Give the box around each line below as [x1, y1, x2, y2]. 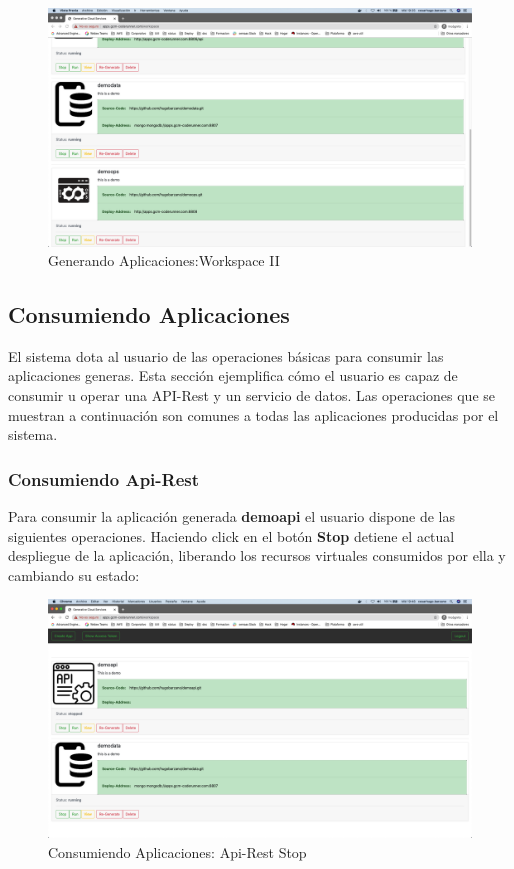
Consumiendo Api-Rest [8, 466, 200, 491]
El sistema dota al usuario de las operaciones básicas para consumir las [8, 345, 444, 366]
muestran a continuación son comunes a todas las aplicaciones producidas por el [8, 404, 499, 425]
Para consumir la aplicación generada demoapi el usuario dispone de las [8, 506, 456, 527]
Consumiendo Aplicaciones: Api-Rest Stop [48, 841, 307, 862]
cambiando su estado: [8, 564, 140, 585]
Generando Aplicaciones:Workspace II [48, 250, 280, 271]
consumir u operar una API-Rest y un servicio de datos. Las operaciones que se [8, 385, 496, 406]
